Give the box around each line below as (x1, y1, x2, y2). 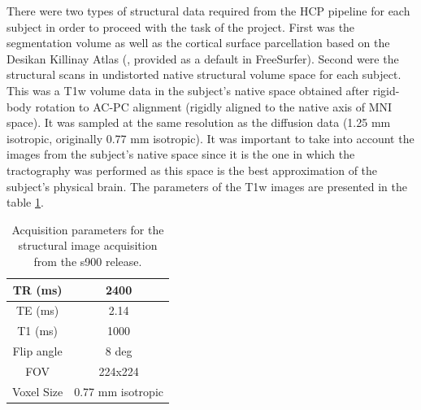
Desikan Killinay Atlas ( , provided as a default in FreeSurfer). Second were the (7, 50, 399, 67)
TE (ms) (15, 302, 59, 319)
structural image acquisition (18, 237, 158, 254)
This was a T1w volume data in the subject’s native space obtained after (7, 81, 370, 98)
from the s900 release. (33, 252, 142, 269)
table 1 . (7, 194, 44, 211)
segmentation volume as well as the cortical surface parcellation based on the (7, 34, 390, 51)
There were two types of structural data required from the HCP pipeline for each (7, 2, 410, 19)
